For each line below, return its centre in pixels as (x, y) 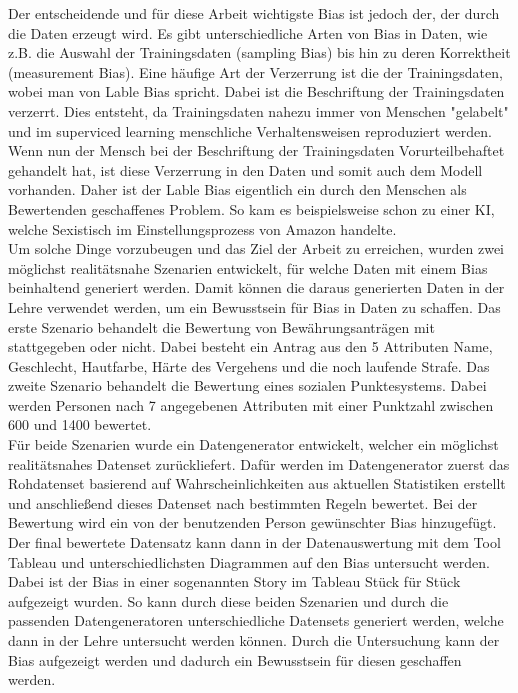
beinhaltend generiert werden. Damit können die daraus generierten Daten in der (256, 287)
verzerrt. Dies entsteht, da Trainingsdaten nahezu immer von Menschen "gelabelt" (258, 110)
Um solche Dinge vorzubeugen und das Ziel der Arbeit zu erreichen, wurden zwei (256, 248)
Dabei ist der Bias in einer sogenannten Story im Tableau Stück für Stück (234, 581)
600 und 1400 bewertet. (80, 424)
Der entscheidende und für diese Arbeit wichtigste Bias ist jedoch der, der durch (254, 13)
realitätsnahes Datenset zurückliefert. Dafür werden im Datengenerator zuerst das (259, 463)
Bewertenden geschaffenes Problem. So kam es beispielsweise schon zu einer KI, (251, 208)
